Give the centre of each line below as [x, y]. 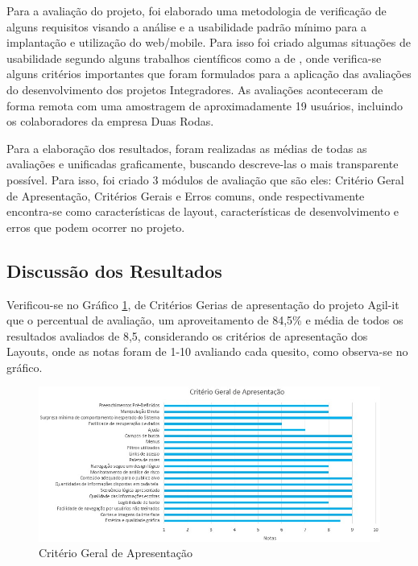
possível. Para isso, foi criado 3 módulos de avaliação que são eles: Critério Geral [205, 179]
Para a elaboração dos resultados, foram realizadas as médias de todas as [187, 148]
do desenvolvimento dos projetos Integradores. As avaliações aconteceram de [195, 89]
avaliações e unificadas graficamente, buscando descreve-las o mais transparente [203, 164]
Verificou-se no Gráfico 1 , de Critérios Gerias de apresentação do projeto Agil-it [203, 304]
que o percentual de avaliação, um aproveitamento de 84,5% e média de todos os [205, 320]
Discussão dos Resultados [114, 270]
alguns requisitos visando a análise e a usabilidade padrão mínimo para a [187, 26]
